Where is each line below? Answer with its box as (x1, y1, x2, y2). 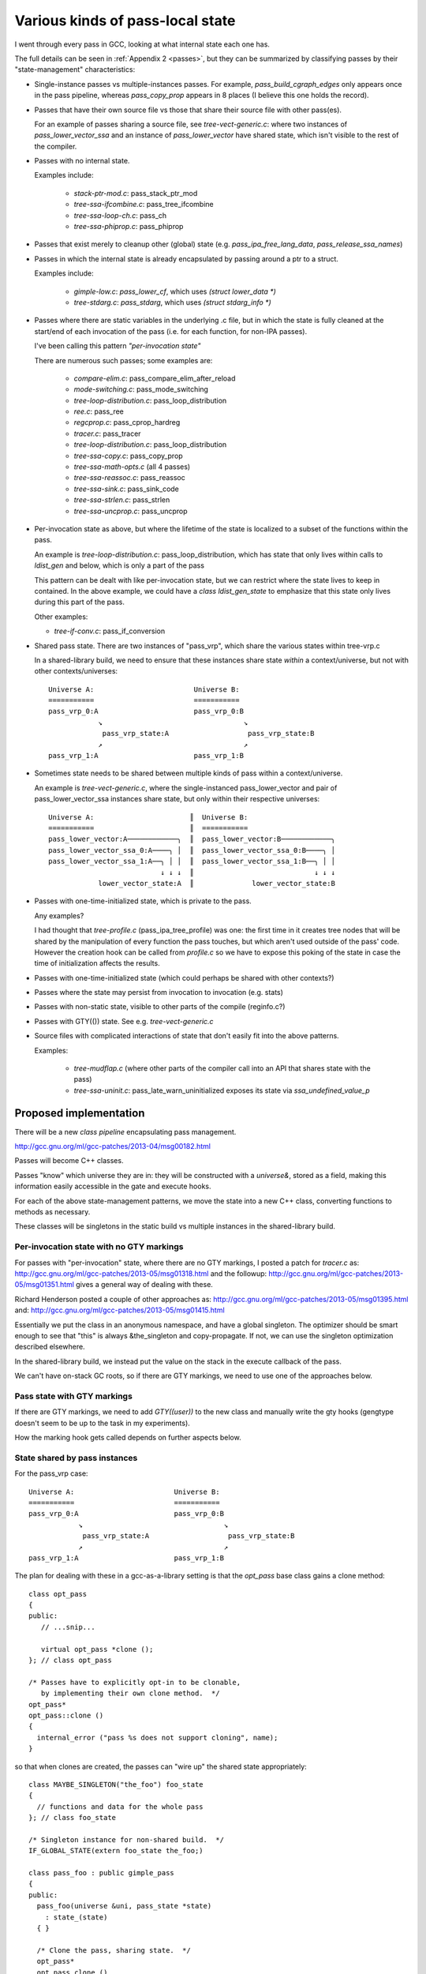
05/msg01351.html (14, 1280, 75, 1289)
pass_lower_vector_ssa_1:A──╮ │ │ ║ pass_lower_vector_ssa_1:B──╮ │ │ (48, 857, 335, 866)
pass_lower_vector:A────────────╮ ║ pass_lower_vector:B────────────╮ (48, 835, 335, 844)
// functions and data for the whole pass (36, 1802, 204, 1811)
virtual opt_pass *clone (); (40, 1645, 154, 1653)
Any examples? (34, 910, 84, 920)
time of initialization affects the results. (34, 959, 161, 968)
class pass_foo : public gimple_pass (28, 1868, 175, 1878)
